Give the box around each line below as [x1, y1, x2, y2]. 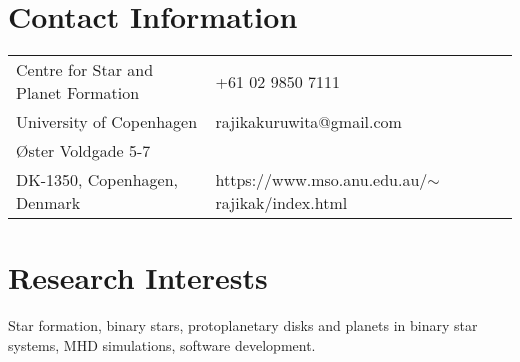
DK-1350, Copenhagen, [16, 168, 179, 192]
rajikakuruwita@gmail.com [215, 110, 402, 134]
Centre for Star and [16, 58, 154, 82]
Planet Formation [16, 81, 140, 105]
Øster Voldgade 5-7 [16, 139, 151, 163]
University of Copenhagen [16, 110, 198, 134]
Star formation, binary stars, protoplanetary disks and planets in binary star [8, 315, 478, 336]
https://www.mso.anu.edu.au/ [215, 168, 428, 192]
